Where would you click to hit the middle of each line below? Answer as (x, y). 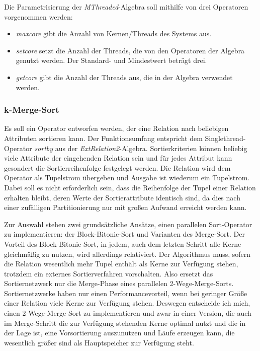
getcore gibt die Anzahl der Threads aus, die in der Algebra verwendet (124, 77)
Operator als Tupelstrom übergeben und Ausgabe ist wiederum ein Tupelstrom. (127, 178)
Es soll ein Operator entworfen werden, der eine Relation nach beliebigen (116, 128)
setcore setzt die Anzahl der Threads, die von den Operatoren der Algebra (130, 50)
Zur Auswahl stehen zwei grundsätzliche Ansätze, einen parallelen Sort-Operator (128, 224)
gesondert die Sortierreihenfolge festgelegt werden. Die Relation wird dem (117, 167)
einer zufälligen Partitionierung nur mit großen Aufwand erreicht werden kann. (125, 207)
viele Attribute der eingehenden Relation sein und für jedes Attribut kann (118, 158)
